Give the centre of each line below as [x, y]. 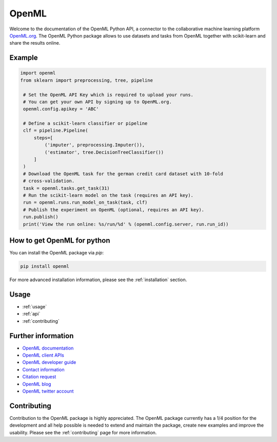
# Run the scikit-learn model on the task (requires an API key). [108, 195]
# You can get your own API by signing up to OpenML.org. [97, 102]
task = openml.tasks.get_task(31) [66, 188]
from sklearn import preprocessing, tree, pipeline [87, 80]
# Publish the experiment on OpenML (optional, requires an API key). [114, 210]
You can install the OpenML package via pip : [57, 253]
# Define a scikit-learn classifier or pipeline [85, 124]
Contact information [43, 370]
